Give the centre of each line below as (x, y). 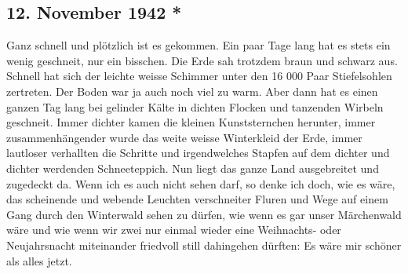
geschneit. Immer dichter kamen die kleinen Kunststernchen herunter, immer (191, 122)
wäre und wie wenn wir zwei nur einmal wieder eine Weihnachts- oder (174, 230)
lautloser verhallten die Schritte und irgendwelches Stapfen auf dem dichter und (198, 153)
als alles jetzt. (39, 260)
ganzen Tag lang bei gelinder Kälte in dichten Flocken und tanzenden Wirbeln (195, 106)
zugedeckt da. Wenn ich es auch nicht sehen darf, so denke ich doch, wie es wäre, (201, 183)
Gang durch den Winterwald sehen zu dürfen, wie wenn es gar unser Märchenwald (204, 214)
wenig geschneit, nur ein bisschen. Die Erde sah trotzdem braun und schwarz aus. (202, 60)
